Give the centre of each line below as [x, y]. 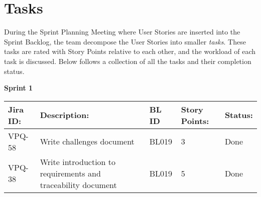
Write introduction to [78, 161]
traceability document [78, 184]
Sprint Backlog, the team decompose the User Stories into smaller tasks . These [125, 41]
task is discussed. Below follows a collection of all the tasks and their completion [128, 61]
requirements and [70, 173]
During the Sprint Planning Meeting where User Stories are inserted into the [122, 32]
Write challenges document [87, 141]
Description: [64, 115]
